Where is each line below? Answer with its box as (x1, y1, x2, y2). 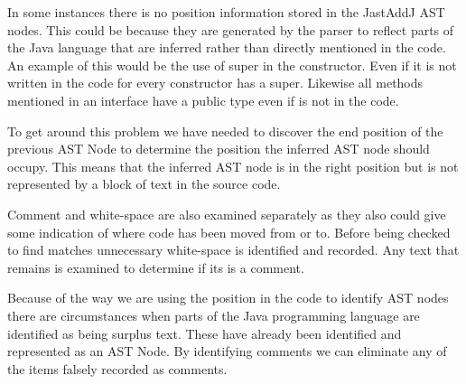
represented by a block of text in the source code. (7, 174, 281, 193)
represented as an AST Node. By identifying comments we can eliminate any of (7, 342, 447, 361)
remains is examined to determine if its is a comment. (7, 258, 304, 276)
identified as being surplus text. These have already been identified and (7, 323, 402, 342)
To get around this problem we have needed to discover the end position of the (7, 121, 443, 140)
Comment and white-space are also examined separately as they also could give (7, 204, 446, 223)
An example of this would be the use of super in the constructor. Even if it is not (7, 55, 457, 74)
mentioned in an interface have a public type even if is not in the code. (7, 90, 399, 109)
